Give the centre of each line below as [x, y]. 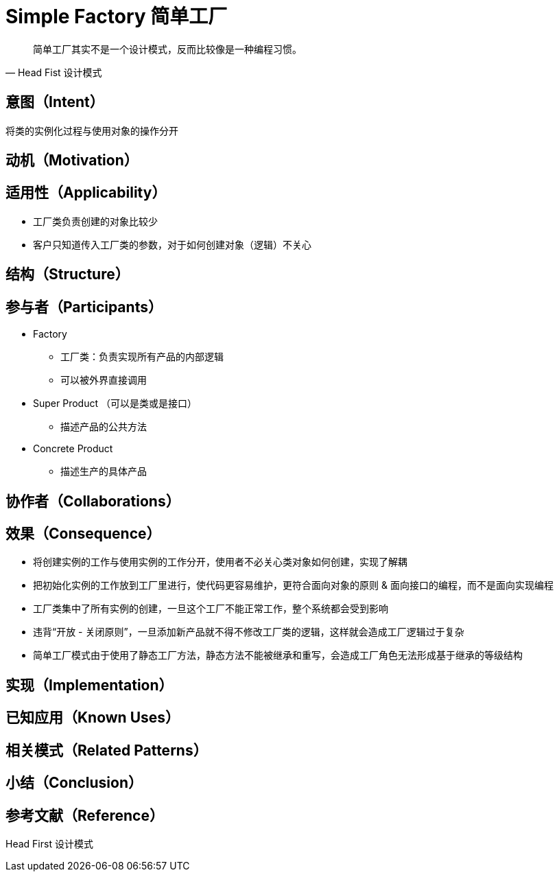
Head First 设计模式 [49, 843]
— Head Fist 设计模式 [54, 72]
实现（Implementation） [90, 685]
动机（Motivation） [72, 161]
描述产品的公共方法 [104, 427]
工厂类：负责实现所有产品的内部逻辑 [142, 357]
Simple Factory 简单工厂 [117, 16]
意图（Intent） [55, 102]
